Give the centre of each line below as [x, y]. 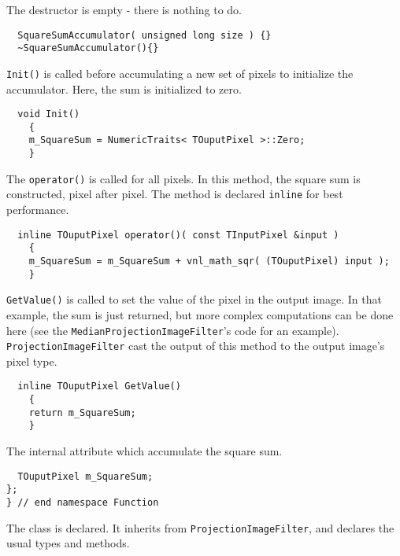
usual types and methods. [68, 543]
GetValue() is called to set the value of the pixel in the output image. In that [194, 299]
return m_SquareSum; [82, 412]
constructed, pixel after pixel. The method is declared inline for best [175, 194]
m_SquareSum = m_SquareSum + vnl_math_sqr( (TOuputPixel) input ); [209, 261]
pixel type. [32, 361]
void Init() [49, 114]
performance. [38, 210]
